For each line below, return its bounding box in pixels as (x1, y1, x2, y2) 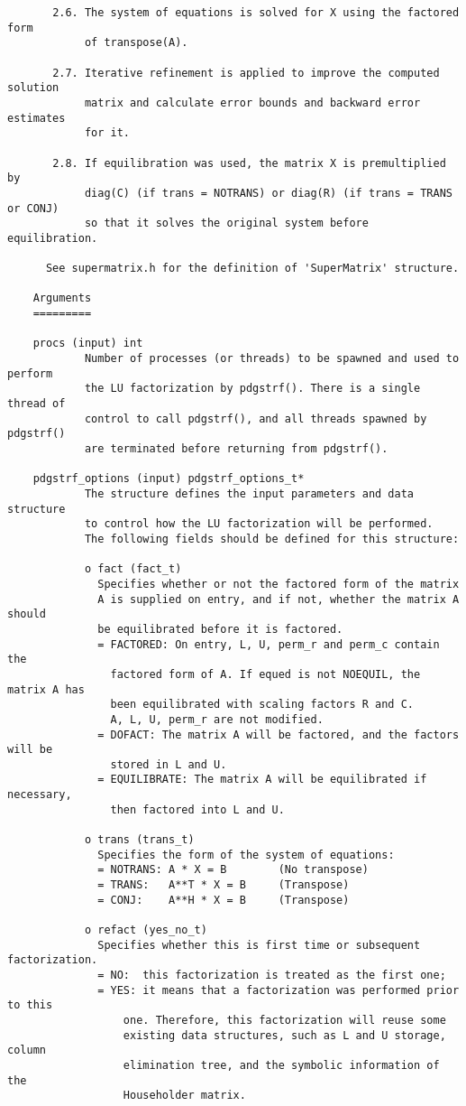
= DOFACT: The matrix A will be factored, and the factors (97, 728, 460, 741)
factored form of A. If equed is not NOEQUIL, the (110, 667, 421, 681)
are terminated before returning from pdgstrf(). (84, 442, 388, 456)
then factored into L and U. (110, 803, 285, 816)
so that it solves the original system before (84, 217, 369, 230)
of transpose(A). (84, 36, 188, 50)
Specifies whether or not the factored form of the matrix (97, 577, 460, 590)
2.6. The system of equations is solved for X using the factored (52, 6, 460, 19)
